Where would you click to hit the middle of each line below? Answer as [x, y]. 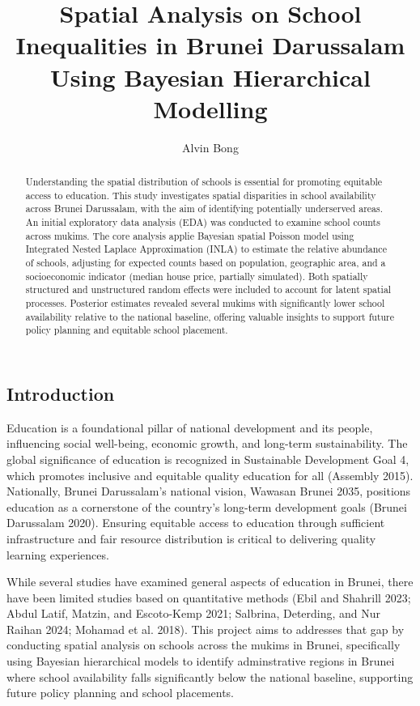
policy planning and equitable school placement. [127, 330]
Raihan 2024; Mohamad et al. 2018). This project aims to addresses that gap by [206, 629]
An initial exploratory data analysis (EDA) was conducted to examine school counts [203, 222]
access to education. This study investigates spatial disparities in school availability [201, 195]
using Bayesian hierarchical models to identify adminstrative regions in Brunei [201, 661]
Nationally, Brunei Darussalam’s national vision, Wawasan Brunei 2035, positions [209, 491]
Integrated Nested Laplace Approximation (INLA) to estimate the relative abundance [206, 249]
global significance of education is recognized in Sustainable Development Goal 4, [208, 459]
